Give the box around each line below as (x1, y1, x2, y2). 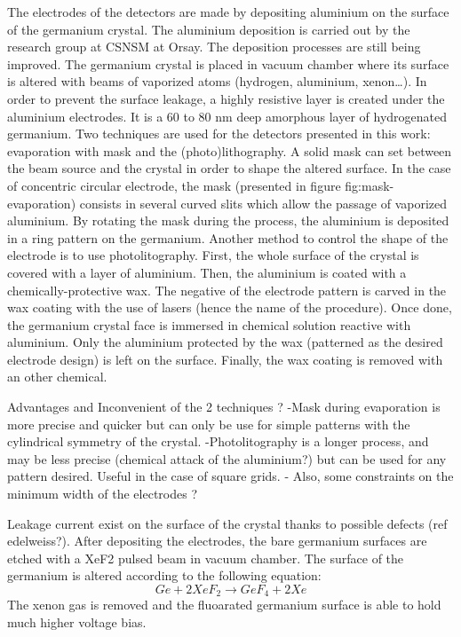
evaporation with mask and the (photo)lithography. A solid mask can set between (7, 141, 452, 160)
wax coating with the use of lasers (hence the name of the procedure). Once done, (7, 298, 452, 317)
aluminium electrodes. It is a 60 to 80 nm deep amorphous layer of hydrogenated (7, 106, 448, 125)
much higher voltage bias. (7, 613, 147, 632)
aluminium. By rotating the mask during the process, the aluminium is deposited (7, 211, 449, 230)
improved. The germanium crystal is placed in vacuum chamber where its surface (7, 54, 449, 73)
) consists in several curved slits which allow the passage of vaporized (70, 193, 448, 212)
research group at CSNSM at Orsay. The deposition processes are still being (7, 37, 421, 56)
